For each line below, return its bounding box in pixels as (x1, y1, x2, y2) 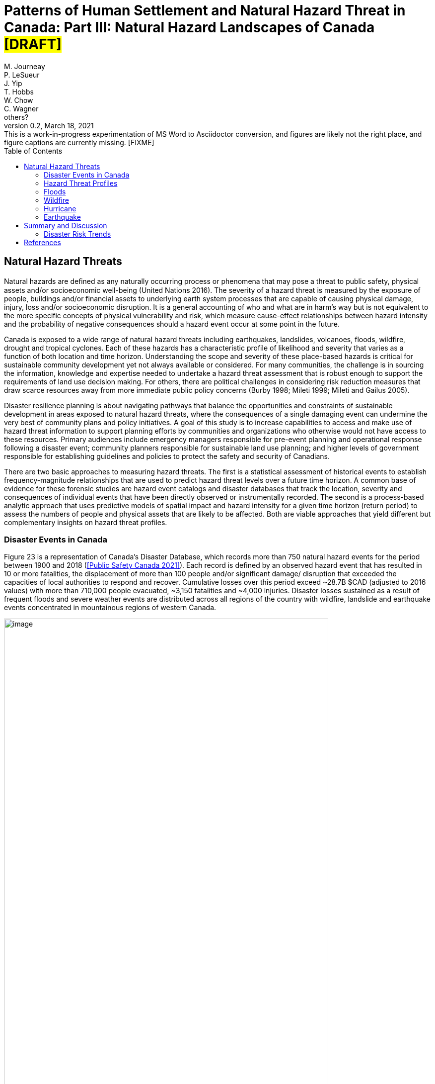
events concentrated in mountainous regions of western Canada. (4, 603, 217, 612)
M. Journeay (4, 62, 45, 71)
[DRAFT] (4, 36, 62, 53)
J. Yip (4, 79, 22, 88)
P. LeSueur (4, 70, 40, 79)
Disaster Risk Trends (44, 229, 111, 238)
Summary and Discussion (24, 221, 107, 230)
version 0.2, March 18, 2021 (4, 121, 94, 130)
